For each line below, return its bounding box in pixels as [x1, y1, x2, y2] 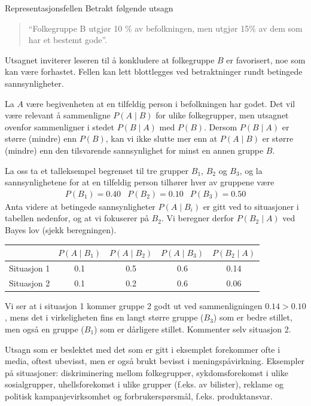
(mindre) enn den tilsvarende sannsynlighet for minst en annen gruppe [5, 144, 264, 156]
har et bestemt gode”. [28, 33, 107, 46]
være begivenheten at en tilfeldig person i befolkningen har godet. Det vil [26, 97, 295, 109]
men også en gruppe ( [5, 323, 84, 335]
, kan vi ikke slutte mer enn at [105, 132, 218, 145]
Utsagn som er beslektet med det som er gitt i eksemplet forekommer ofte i [5, 343, 280, 355]
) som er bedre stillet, [213, 311, 292, 323]
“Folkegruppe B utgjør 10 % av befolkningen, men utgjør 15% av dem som [28, 22, 303, 34]
